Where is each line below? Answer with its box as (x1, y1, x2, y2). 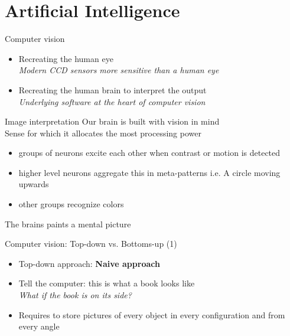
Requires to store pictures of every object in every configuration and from (18, 308, 285, 321)
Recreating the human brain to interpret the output (18, 83, 207, 96)
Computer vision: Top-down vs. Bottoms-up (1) (5, 237, 177, 250)
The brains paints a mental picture (5, 217, 131, 230)
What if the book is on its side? (18, 289, 132, 301)
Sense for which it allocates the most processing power (5, 126, 201, 139)
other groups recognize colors (18, 198, 124, 210)
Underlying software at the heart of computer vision (18, 95, 206, 107)
